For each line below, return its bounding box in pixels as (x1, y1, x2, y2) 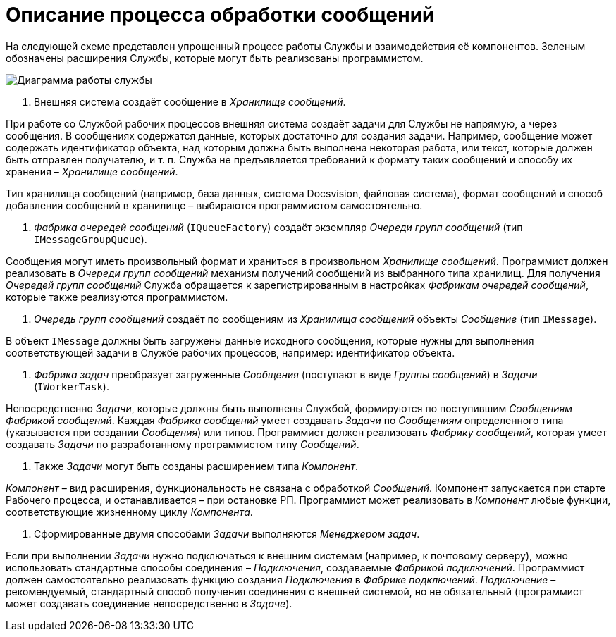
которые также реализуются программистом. (6, 290, 228, 303)
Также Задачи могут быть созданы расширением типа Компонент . (34, 459, 359, 472)
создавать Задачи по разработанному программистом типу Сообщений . (6, 438, 359, 450)
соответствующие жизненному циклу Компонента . (6, 505, 253, 518)
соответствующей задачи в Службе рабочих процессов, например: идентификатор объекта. (6, 346, 455, 359)
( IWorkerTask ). (34, 380, 109, 392)
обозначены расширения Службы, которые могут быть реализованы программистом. (6, 51, 424, 64)
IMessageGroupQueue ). (34, 233, 147, 245)
